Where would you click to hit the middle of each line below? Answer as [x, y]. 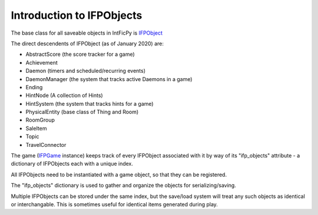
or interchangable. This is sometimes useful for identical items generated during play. [114, 204]
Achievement [42, 62]
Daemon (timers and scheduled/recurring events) [86, 71]
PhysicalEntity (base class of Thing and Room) [82, 112]
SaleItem [36, 128]
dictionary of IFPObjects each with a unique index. [72, 164]
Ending [34, 87]
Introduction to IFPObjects [77, 15]
